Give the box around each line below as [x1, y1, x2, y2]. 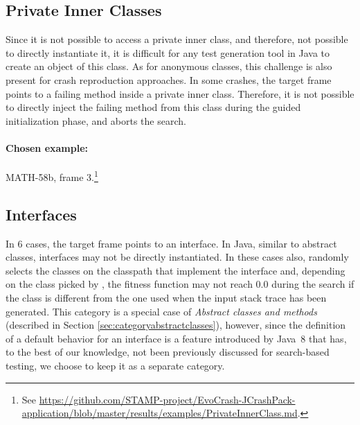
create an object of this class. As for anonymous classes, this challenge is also [6, 59, 332, 73]
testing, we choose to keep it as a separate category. [6, 358, 225, 372]
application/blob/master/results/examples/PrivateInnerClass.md [21, 406, 298, 420]
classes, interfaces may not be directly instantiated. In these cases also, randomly [6, 250, 349, 264]
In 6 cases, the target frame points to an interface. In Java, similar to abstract [6, 236, 337, 250]
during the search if [271, 277, 354, 291]
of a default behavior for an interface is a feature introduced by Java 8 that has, [6, 331, 347, 345]
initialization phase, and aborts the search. [6, 113, 186, 128]
